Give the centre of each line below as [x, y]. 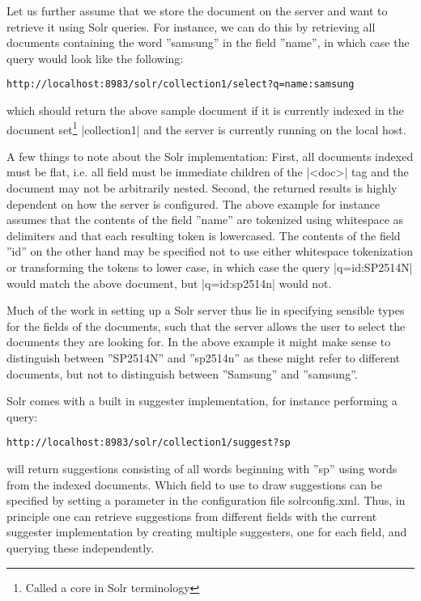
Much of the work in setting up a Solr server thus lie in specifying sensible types [206, 310]
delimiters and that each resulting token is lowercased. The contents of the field [204, 235]
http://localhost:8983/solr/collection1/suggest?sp [149, 443]
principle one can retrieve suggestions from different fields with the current [192, 516]
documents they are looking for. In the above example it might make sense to [199, 342]
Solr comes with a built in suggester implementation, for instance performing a [202, 401]
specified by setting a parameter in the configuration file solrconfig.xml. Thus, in [206, 500]
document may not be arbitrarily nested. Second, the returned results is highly [202, 188]
